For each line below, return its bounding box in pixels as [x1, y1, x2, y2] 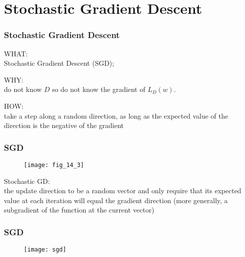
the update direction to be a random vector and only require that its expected [4, 185, 242, 196]
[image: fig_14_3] [24, 161, 84, 169]
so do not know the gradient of [52, 84, 146, 94]
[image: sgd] [24, 246, 66, 254]
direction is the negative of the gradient [4, 120, 124, 130]
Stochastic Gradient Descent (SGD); [4, 58, 114, 68]
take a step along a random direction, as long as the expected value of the [4, 110, 228, 121]
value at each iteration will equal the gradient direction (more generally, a [4, 195, 228, 205]
